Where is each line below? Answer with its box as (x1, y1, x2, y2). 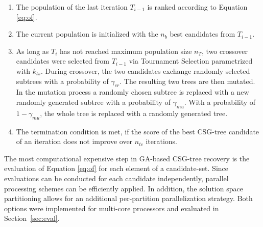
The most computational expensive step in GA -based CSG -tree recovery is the (4, 153, 250, 163)
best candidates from (170, 29, 235, 39)
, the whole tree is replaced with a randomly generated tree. (40, 107, 228, 118)
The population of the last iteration (16, 2, 128, 12)
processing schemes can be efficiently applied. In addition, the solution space (4, 183, 243, 193)
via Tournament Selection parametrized (129, 55, 253, 66)
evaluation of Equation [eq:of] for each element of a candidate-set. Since (4, 163, 229, 174)
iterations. (146, 136, 177, 147)
